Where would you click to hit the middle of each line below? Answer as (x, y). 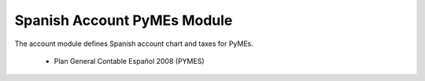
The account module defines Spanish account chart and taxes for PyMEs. (134, 44)
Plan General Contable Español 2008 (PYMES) (129, 61)
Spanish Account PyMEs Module (124, 20)
